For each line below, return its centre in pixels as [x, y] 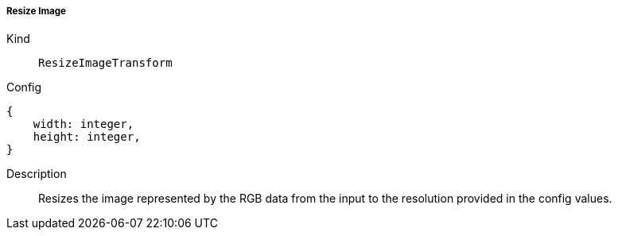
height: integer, [87, 137]
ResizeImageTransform [105, 63]
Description [37, 174]
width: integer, [84, 124]
